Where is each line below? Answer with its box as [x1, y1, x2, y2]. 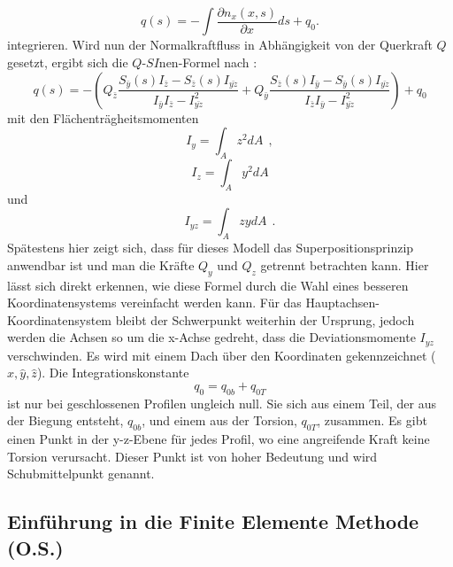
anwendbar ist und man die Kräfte [7, 255, 195, 274]
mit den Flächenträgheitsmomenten [7, 108, 199, 127]
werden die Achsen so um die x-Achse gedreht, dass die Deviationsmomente [7, 328, 416, 346]
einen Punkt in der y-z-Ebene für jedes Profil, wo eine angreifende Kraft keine [7, 430, 430, 448]
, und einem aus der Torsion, [142, 411, 297, 430]
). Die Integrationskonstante [36, 363, 189, 382]
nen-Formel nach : [158, 53, 257, 72]
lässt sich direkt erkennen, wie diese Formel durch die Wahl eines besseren [7, 276, 409, 294]
